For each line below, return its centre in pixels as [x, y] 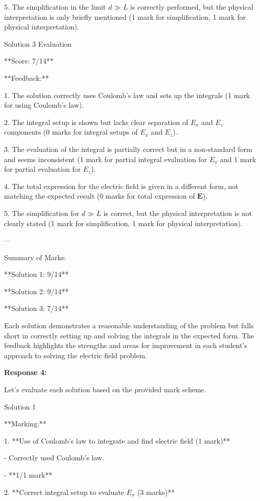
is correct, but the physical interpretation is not [178, 213]
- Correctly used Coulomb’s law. [54, 458]
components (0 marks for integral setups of [71, 132]
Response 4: [25, 372]
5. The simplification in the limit [55, 7]
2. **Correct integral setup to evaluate [64, 492]
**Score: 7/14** [29, 61]
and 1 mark [238, 159]
